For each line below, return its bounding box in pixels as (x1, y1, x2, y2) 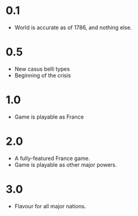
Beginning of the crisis (14, 71, 71, 79)
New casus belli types (14, 65, 71, 72)
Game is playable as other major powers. (14, 161, 117, 168)
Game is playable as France (14, 113, 85, 120)
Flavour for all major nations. (14, 202, 86, 210)
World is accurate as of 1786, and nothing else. (14, 24, 132, 31)
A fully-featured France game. (14, 155, 91, 162)
